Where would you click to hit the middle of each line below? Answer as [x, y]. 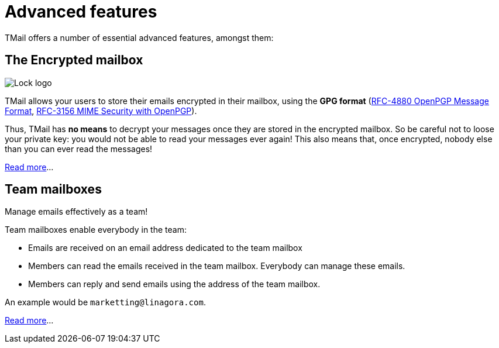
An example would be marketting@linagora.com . [105, 302]
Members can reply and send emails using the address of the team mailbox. [174, 284]
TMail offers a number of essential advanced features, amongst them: [139, 37]
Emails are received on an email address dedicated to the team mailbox [165, 248]
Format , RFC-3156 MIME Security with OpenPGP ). [101, 111]
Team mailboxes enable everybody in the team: [96, 230]
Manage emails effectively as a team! [76, 212]
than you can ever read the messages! [79, 149]
